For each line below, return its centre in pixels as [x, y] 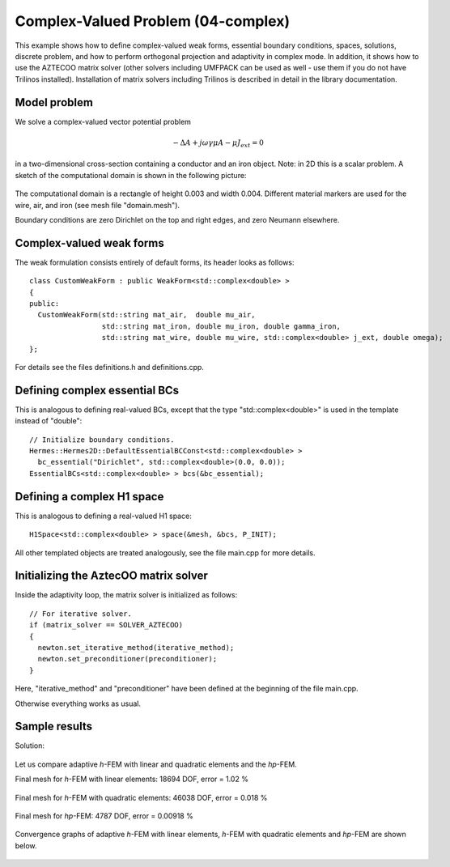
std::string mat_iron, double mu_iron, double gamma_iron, [221, 326]
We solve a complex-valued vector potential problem [103, 121]
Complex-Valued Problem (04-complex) [153, 21]
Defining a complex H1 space [89, 497]
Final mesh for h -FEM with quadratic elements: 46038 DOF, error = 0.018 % [141, 797]
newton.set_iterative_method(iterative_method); [136, 647]
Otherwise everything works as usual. [78, 703]
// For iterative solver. [81, 614]
